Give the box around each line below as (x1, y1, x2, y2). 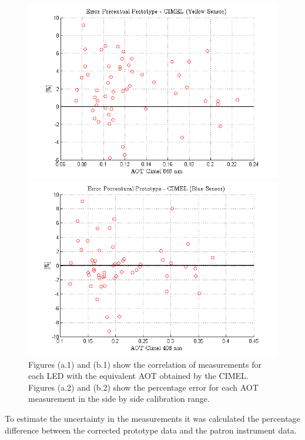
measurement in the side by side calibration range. (28, 392, 210, 405)
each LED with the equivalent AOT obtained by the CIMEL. (28, 370, 249, 382)
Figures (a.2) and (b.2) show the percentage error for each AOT (28, 381, 259, 393)
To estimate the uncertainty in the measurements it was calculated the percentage (5, 412, 300, 425)
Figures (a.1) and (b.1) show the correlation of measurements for (28, 358, 262, 370)
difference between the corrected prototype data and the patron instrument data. (5, 424, 297, 436)
